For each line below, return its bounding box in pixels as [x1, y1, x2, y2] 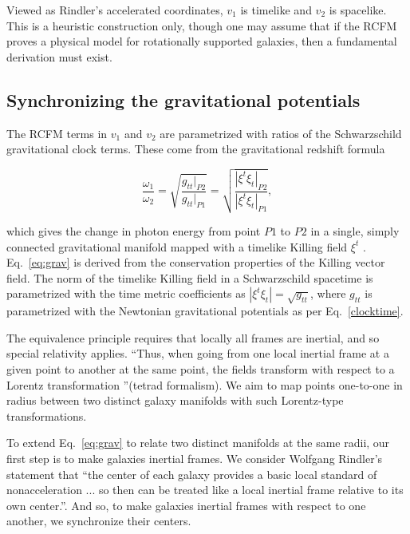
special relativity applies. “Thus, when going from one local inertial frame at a [6, 345, 389, 362]
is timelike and [240, 2, 312, 18]
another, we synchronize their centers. [6, 512, 191, 529]
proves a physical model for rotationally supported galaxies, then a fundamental [6, 33, 397, 49]
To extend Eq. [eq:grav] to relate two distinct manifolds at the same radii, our [6, 434, 390, 451]
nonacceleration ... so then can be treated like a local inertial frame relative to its [6, 481, 404, 498]
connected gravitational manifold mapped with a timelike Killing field [6, 238, 348, 255]
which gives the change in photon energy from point [6, 222, 261, 239]
